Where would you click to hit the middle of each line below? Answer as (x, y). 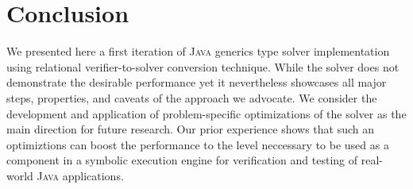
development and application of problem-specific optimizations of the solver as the (206, 113)
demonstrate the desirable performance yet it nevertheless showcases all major (197, 82)
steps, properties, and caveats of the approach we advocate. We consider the (192, 97)
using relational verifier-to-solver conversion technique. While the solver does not (203, 66)
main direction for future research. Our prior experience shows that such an (191, 129)
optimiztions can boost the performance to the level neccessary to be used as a (198, 144)
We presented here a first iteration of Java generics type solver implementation (198, 51)
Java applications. (80, 175)
